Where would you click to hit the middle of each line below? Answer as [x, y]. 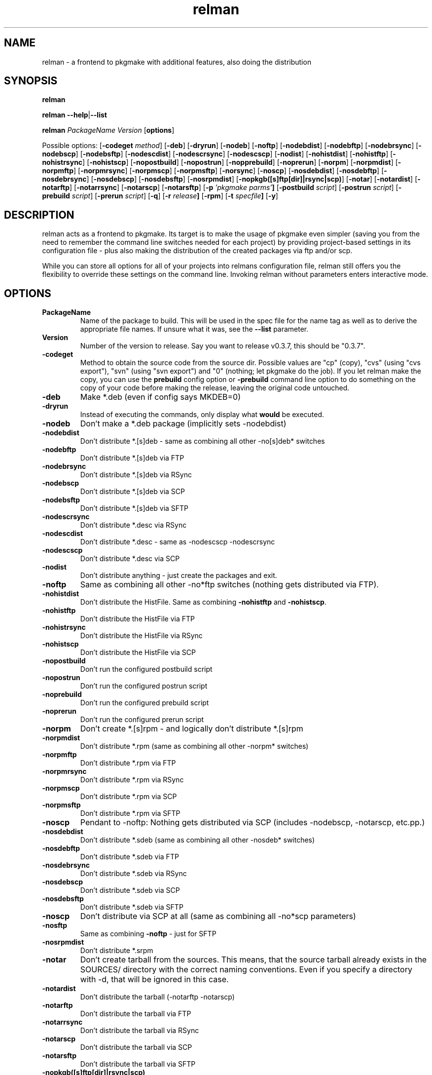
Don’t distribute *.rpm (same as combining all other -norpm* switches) [194, 746]
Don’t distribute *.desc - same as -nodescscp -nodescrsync [178, 542]
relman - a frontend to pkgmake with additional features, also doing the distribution [177, 62]
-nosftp [55, 925]
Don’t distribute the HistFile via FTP [137, 619]
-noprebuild [62, 694]
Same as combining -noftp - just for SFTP [148, 934]
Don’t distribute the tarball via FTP [136, 1014]
